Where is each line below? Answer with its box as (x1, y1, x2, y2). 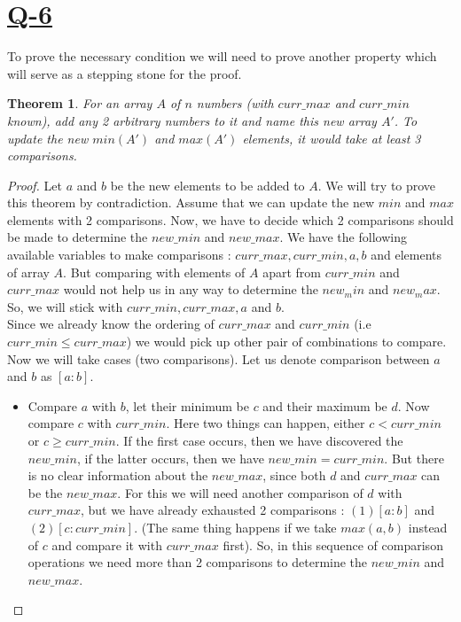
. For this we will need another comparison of (117, 483, 363, 501)
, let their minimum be (125, 396, 249, 415)
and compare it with (51, 535, 162, 554)
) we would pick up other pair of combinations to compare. (126, 332, 447, 351)
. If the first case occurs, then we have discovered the (115, 432, 403, 449)
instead (408, 517, 448, 536)
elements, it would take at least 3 (242, 128, 421, 147)
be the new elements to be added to (110, 175, 305, 194)
